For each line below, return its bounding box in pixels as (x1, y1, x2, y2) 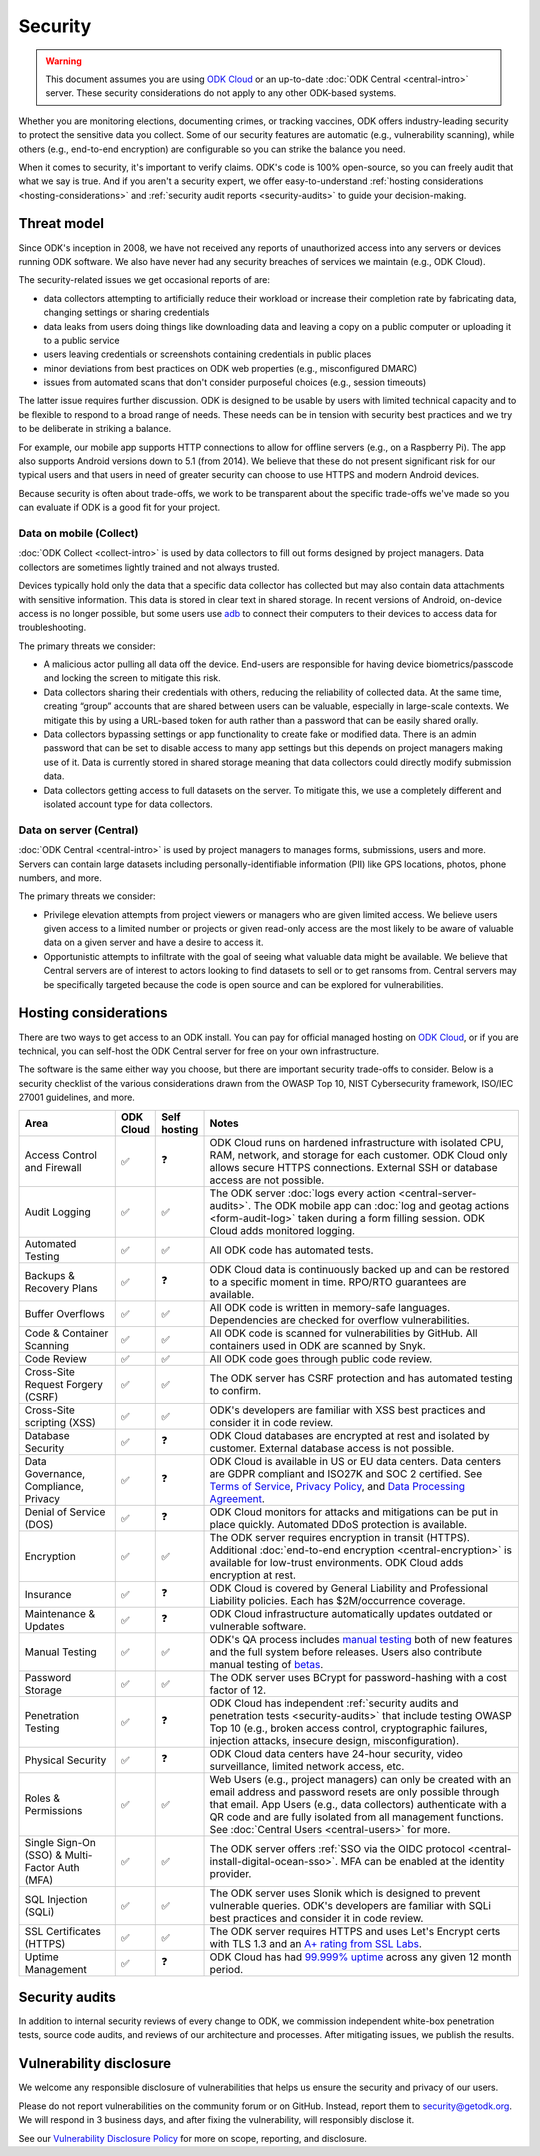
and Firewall (24, 1160, 82, 1174)
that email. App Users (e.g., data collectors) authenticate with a (209, 1797, 507, 1811)
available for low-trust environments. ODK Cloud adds (209, 1555, 464, 1569)
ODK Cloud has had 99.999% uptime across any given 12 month (209, 1950, 512, 1964)
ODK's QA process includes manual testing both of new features (209, 1632, 513, 1646)
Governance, (24, 1466, 86, 1480)
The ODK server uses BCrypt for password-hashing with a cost (209, 1670, 507, 1684)
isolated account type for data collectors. (43, 798, 214, 810)
